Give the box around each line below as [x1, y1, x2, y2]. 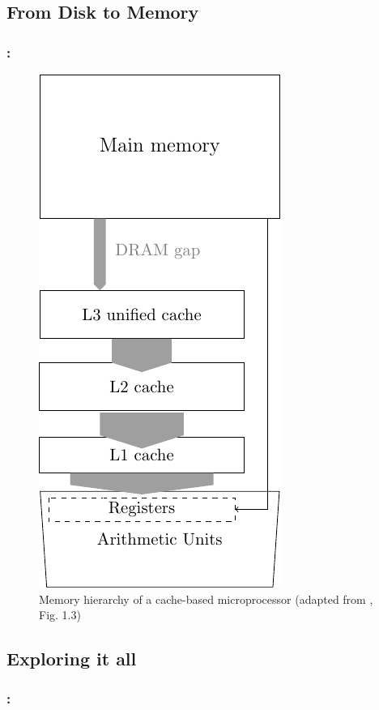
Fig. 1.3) [39, 606, 81, 623]
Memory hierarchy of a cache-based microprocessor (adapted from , [39, 590, 373, 607]
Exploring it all [6, 646, 137, 671]
